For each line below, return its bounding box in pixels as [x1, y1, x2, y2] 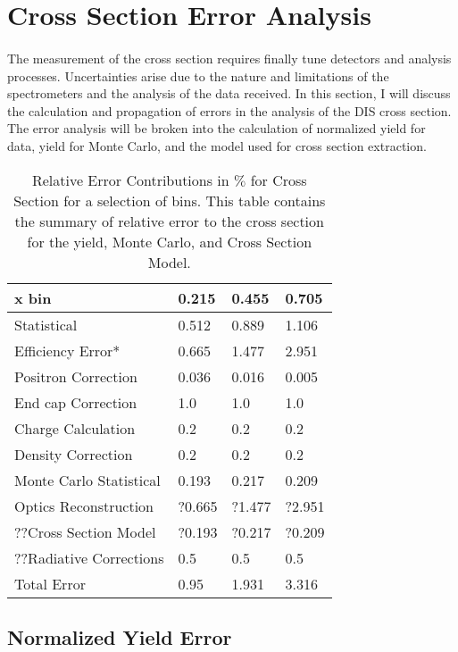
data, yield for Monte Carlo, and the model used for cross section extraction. [7, 136, 427, 155]
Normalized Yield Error [7, 623, 232, 650]
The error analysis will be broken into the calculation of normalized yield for [7, 119, 426, 138]
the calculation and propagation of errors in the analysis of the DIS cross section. [7, 101, 452, 120]
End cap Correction [14, 391, 137, 413]
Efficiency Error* [14, 339, 121, 361]
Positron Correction [14, 365, 137, 387]
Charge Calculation [14, 417, 136, 439]
